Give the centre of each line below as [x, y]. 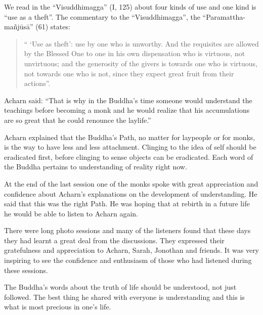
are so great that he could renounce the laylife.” [78, 120]
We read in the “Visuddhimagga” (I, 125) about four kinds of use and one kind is [130, 7]
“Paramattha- [224, 16]
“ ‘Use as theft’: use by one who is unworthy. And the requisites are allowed [141, 43]
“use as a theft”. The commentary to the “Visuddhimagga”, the [102, 16]
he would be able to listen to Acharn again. [71, 213]
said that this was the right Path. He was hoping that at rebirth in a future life [127, 204]
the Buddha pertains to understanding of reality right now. [96, 167]
